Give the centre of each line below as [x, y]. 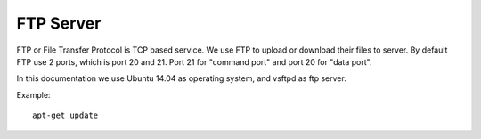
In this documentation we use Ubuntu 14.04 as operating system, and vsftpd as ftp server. [181, 78]
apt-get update [65, 115]
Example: [33, 94]
